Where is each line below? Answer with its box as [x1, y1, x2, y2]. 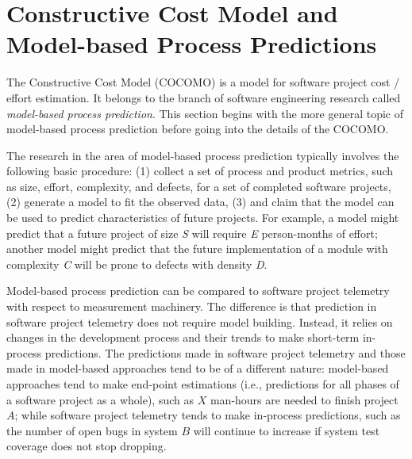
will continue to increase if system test [193, 422, 380, 438]
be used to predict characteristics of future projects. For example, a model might [6, 209, 399, 226]
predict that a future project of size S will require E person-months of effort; [6, 224, 378, 241]
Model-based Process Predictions [6, 28, 377, 60]
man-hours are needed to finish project [210, 391, 399, 407]
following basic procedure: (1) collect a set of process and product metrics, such [6, 163, 394, 179]
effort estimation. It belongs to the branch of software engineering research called [6, 89, 401, 105]
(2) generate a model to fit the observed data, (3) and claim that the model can [6, 193, 395, 210]
